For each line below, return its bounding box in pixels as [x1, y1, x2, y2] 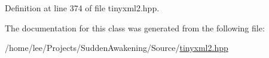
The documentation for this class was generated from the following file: [5, 21, 265, 34]
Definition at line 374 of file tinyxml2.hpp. [5, 2, 160, 14]
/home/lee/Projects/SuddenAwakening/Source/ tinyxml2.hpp [5, 41, 228, 54]
